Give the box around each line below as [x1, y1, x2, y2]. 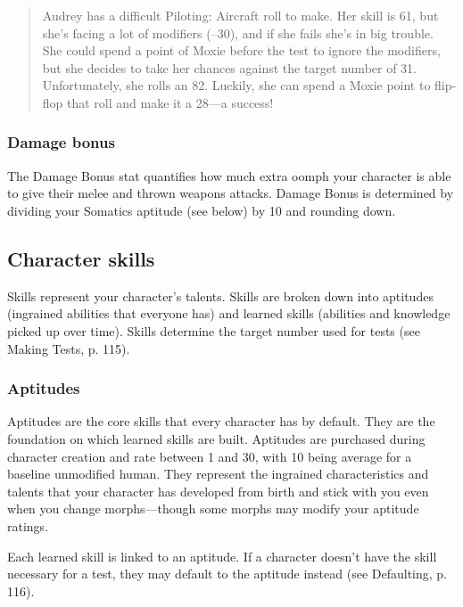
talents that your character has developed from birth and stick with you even [7, 481, 429, 500]
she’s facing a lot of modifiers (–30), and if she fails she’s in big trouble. [42, 23, 434, 42]
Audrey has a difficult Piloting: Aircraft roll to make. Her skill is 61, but [42, 6, 439, 24]
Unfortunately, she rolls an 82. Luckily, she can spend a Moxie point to [42, 76, 431, 94]
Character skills [7, 244, 155, 272]
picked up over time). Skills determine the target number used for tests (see [7, 321, 420, 340]
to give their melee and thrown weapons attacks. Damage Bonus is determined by [7, 184, 454, 202]
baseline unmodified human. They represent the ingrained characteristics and [7, 464, 429, 483]
